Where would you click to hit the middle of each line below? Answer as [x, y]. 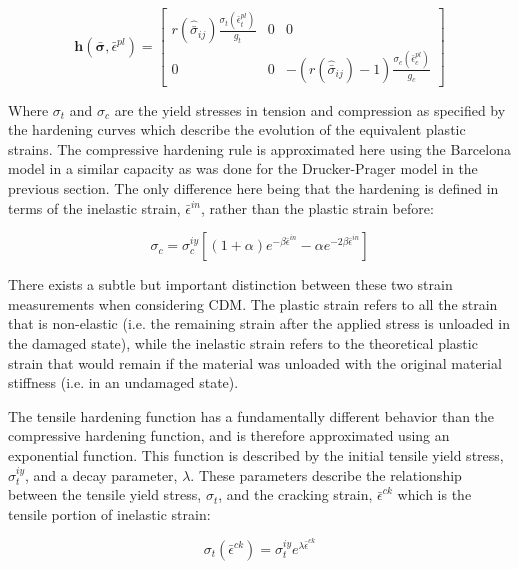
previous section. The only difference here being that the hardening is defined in [253, 188]
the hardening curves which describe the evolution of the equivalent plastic [237, 129]
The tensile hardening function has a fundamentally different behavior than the [251, 415]
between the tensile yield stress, [105, 494]
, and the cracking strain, [295, 494]
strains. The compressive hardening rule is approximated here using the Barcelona [259, 148]
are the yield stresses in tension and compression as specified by [310, 109]
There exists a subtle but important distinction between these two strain [230, 284]
